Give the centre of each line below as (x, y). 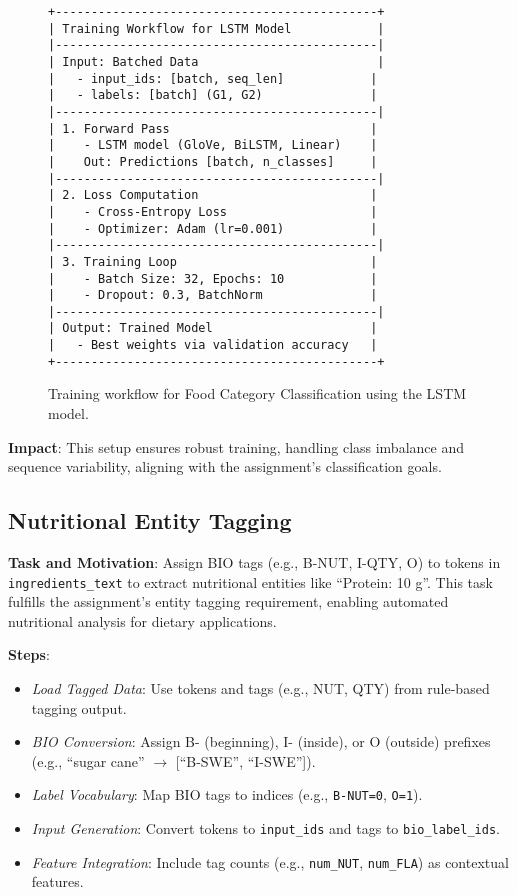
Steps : (29, 654)
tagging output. (79, 707)
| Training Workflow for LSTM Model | (216, 28)
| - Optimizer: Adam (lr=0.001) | (213, 228)
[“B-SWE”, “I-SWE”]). (245, 760)
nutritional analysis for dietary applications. (142, 620)
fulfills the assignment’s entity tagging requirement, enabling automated (228, 601)
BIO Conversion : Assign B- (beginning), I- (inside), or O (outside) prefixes (261, 741)
